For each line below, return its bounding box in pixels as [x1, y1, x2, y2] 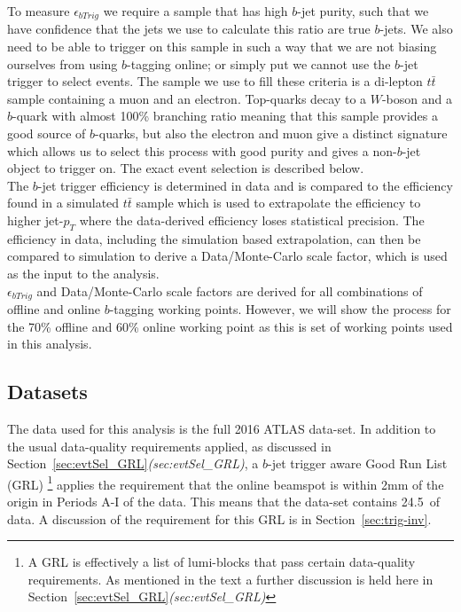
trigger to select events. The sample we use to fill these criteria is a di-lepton [7, 72, 423, 90]
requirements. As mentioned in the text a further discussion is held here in [27, 569, 434, 588]
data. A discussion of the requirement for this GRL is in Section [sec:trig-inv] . [7, 509, 432, 528]
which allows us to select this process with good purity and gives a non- [7, 141, 397, 160]
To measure [7, 2, 70, 20]
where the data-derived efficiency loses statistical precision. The [79, 210, 425, 229]
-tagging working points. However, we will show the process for [109, 300, 451, 318]
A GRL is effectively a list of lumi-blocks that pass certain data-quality [27, 553, 416, 571]
